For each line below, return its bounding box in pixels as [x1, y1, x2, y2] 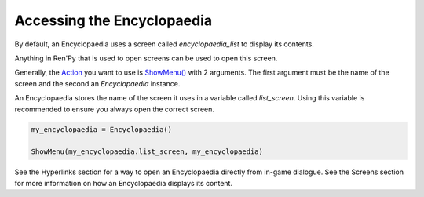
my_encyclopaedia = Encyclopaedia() [31, 126, 173, 134]
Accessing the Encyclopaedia [14, 12, 213, 29]
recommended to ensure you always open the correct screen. [14, 104, 215, 114]
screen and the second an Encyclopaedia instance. [14, 78, 181, 88]
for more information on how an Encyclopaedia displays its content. [14, 178, 233, 188]
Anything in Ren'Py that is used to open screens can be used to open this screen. [14, 53, 278, 63]
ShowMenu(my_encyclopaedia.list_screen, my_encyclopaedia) [31, 148, 263, 156]
